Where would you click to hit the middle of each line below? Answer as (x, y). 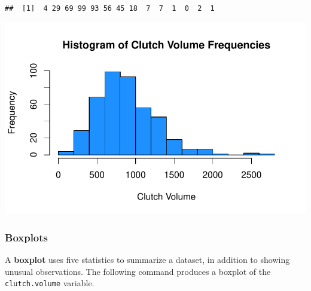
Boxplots (27, 237)
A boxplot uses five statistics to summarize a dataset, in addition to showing (147, 260)
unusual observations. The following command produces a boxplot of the (138, 271)
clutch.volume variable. (50, 283)
